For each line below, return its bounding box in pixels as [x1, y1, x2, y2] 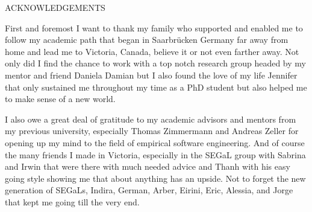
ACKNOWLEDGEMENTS [5, 1, 105, 13]
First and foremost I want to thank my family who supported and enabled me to [5, 21, 303, 34]
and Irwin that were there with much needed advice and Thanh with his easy [5, 160, 290, 173]
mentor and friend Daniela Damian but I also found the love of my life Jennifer [5, 68, 298, 81]
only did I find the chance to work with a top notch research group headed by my [5, 57, 306, 69]
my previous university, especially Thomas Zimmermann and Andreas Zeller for [5, 124, 299, 137]
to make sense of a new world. [5, 92, 116, 105]
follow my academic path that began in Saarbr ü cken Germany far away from [5, 33, 289, 46]
